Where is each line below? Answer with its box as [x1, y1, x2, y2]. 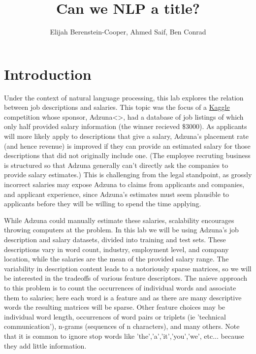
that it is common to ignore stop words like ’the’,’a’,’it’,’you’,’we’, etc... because [4, 330, 244, 341]
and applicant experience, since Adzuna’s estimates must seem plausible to [4, 189, 229, 199]
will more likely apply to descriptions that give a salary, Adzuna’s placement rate [4, 131, 249, 141]
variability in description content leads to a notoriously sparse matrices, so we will [4, 263, 252, 273]
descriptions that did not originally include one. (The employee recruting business [4, 150, 251, 161]
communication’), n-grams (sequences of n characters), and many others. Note [4, 321, 240, 331]
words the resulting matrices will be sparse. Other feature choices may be [4, 302, 225, 312]
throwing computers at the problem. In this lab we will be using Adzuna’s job [4, 225, 239, 235]
